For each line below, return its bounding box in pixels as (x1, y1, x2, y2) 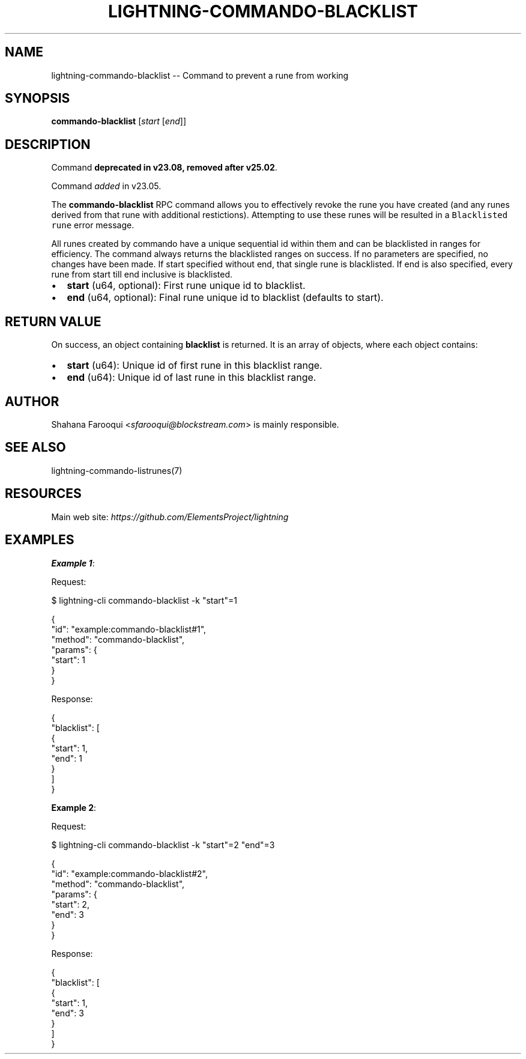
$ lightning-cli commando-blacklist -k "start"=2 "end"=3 (51, 839, 275, 850)
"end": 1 (51, 753, 82, 763)
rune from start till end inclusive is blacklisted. (51, 269, 233, 280)
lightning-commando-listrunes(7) (51, 465, 183, 476)
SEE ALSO (5, 440, 66, 455)
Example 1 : (51, 557, 95, 568)
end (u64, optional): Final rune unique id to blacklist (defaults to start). (67, 291, 384, 304)
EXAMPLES (5, 532, 74, 548)
